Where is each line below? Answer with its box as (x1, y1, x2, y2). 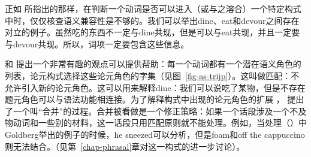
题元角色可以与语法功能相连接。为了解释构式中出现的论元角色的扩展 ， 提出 (5, 93, 304, 105)
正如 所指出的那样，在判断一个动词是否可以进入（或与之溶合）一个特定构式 (5, 2, 301, 14)
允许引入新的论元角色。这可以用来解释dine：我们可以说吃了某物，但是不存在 (5, 81, 306, 93)
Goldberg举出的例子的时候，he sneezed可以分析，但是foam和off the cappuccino (5, 128, 305, 140)
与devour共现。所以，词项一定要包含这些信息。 (5, 37, 189, 50)
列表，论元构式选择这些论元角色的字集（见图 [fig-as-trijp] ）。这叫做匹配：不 (5, 69, 300, 81)
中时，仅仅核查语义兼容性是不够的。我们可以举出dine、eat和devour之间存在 (5, 14, 300, 26)
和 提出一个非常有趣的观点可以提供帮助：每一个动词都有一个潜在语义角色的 (5, 58, 301, 70)
